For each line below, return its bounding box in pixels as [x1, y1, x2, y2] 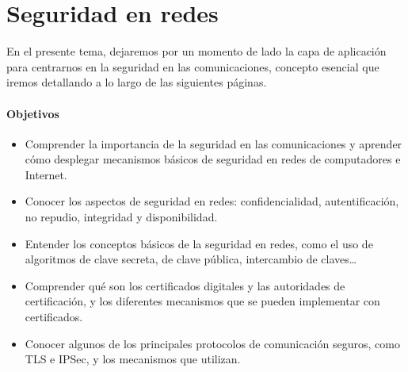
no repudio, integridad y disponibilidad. [25, 209, 218, 225]
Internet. [25, 166, 67, 182]
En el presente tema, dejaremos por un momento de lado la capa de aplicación [6, 43, 387, 59]
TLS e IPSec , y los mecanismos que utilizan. [25, 351, 241, 367]
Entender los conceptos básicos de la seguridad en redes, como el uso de [25, 235, 373, 251]
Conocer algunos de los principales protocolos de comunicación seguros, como [25, 335, 400, 351]
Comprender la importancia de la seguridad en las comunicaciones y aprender [25, 135, 402, 151]
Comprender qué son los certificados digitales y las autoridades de [25, 277, 345, 293]
